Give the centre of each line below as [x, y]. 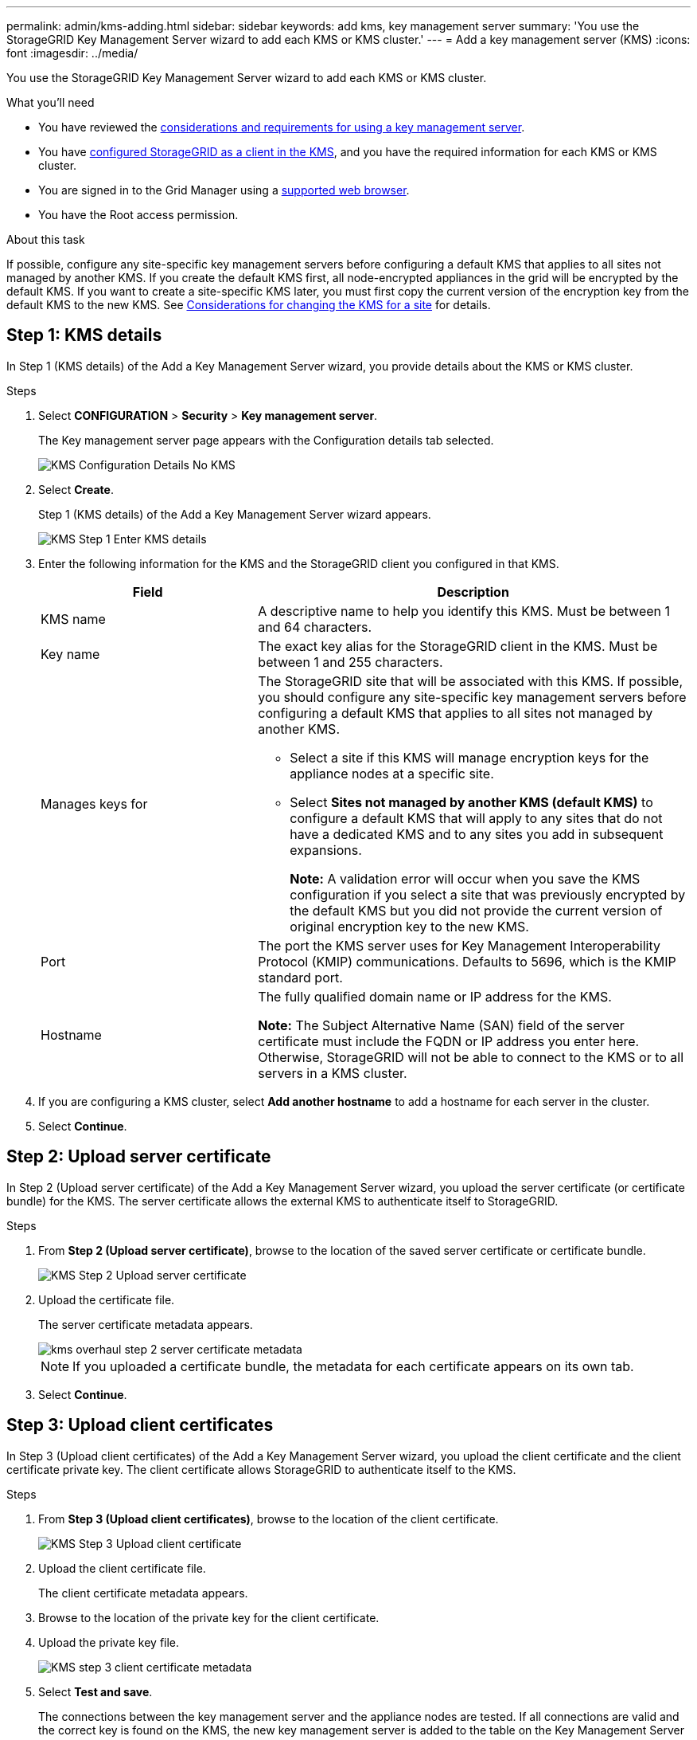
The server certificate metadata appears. [146, 1324]
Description [473, 592]
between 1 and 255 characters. [350, 662]
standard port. [300, 977]
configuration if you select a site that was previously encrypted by [488, 894]
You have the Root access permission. [138, 215]
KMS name [73, 619]
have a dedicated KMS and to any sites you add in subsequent [477, 834]
